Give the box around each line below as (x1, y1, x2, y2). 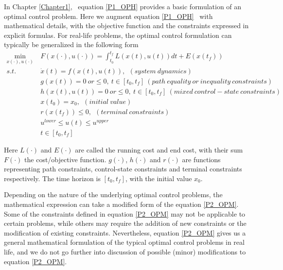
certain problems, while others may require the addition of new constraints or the (4, 218, 247, 228)
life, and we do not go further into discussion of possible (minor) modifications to (4, 246, 246, 256)
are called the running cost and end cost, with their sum (75, 145, 243, 155)
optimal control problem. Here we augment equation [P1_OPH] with (4, 11, 213, 21)
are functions (182, 154, 221, 164)
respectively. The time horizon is (4, 173, 101, 183)
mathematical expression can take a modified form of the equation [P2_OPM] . (4, 199, 239, 209)
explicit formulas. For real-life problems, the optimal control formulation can (4, 30, 232, 40)
